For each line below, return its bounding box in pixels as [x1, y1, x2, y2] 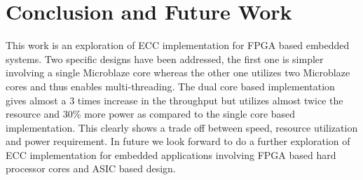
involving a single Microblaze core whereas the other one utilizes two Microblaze [6, 65, 350, 80]
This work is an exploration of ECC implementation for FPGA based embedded [6, 38, 350, 53]
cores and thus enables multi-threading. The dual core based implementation [6, 78, 335, 93]
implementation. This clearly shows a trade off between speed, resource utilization [6, 120, 358, 134]
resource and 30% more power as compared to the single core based [6, 106, 296, 121]
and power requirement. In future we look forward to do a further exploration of [6, 134, 350, 148]
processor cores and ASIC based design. [6, 161, 176, 176]
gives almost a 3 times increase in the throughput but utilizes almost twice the [6, 92, 343, 107]
